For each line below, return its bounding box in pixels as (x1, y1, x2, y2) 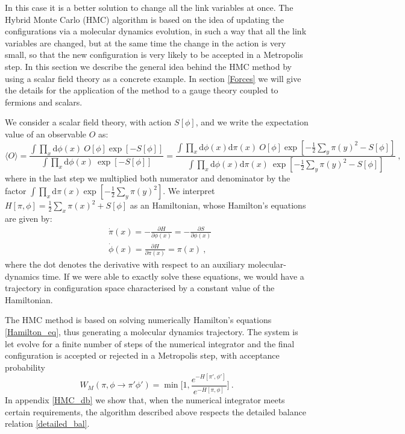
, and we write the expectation (195, 116, 309, 128)
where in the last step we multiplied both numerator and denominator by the (5, 172, 290, 184)
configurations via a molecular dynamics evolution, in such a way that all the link (5, 25, 307, 37)
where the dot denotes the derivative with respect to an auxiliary (5, 257, 245, 270)
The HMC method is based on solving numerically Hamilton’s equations (5, 313, 272, 326)
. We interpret (163, 184, 215, 197)
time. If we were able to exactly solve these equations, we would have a (42, 269, 304, 282)
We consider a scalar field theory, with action (5, 116, 172, 128)
